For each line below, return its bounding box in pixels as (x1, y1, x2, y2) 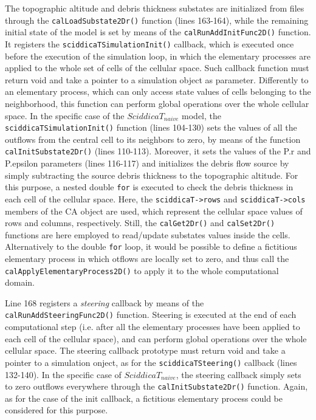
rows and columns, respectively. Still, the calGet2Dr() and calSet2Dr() (5, 216, 275, 229)
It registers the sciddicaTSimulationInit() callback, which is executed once (5, 37, 294, 50)
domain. (5, 276, 35, 289)
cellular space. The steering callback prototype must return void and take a (5, 344, 286, 357)
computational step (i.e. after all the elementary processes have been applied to (5, 320, 300, 333)
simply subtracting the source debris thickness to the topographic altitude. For (5, 168, 298, 181)
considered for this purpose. (5, 404, 108, 416)
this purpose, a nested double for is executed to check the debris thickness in (5, 181, 294, 193)
